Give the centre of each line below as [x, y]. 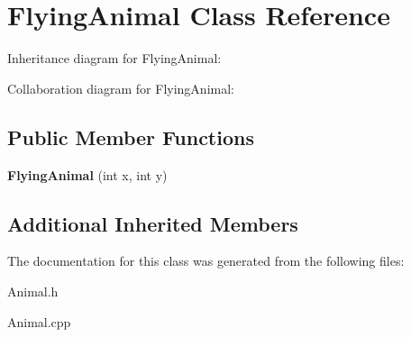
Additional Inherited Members [153, 223]
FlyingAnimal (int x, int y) [87, 174]
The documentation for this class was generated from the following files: [206, 261]
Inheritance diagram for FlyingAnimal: [114, 58]
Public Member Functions [131, 137]
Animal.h [33, 291]
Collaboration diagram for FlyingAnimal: [121, 88]
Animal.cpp [39, 321]
